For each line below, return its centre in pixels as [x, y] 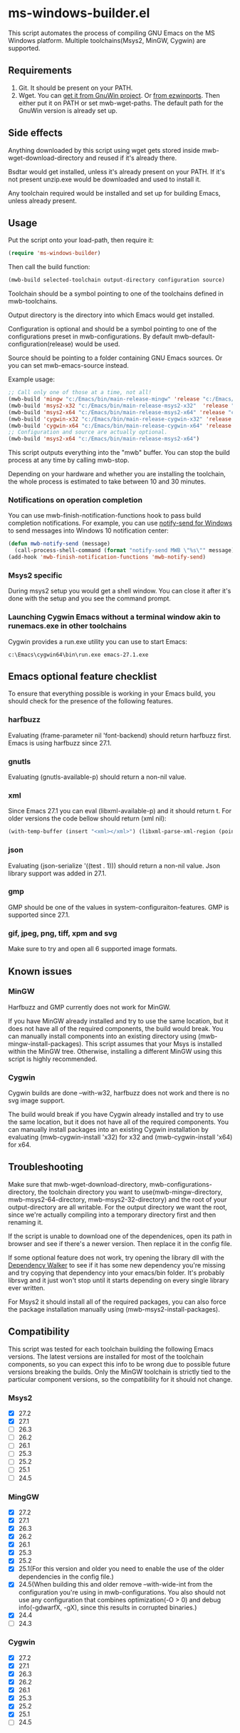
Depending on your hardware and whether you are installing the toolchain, [117, 474]
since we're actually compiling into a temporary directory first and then [112, 1215]
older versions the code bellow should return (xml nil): [87, 818]
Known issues [40, 971]
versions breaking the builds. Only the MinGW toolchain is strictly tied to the [119, 1372]
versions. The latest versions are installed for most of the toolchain [106, 1356]
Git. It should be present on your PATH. [75, 88]
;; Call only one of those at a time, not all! [80, 393]
